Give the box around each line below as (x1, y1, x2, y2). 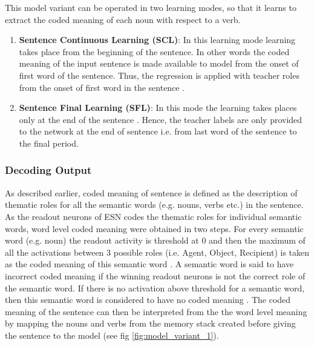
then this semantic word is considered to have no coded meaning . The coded (5, 293, 291, 306)
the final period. (19, 136, 79, 149)
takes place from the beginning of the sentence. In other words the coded (19, 45, 290, 58)
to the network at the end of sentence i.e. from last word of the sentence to (19, 125, 297, 138)
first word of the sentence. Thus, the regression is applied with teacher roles (19, 68, 299, 81)
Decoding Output (5, 162, 92, 178)
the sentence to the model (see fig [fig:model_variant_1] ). (5, 328, 219, 341)
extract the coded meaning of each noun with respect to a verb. (5, 13, 241, 25)
